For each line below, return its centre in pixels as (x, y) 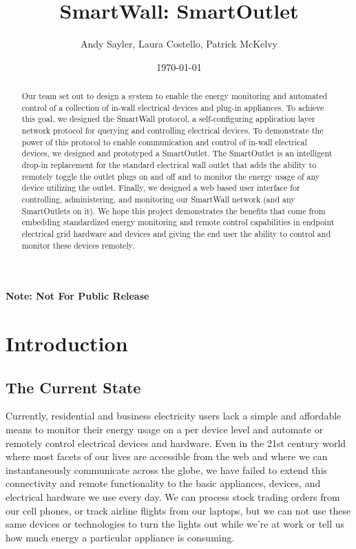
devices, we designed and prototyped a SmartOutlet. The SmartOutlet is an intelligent (177, 153)
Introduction (67, 343)
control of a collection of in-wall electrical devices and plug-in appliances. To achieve (173, 107)
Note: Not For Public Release (77, 296)
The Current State (73, 387)
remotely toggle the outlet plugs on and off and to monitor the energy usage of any (171, 176)
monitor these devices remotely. (78, 245)
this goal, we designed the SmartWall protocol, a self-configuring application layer (168, 119)
